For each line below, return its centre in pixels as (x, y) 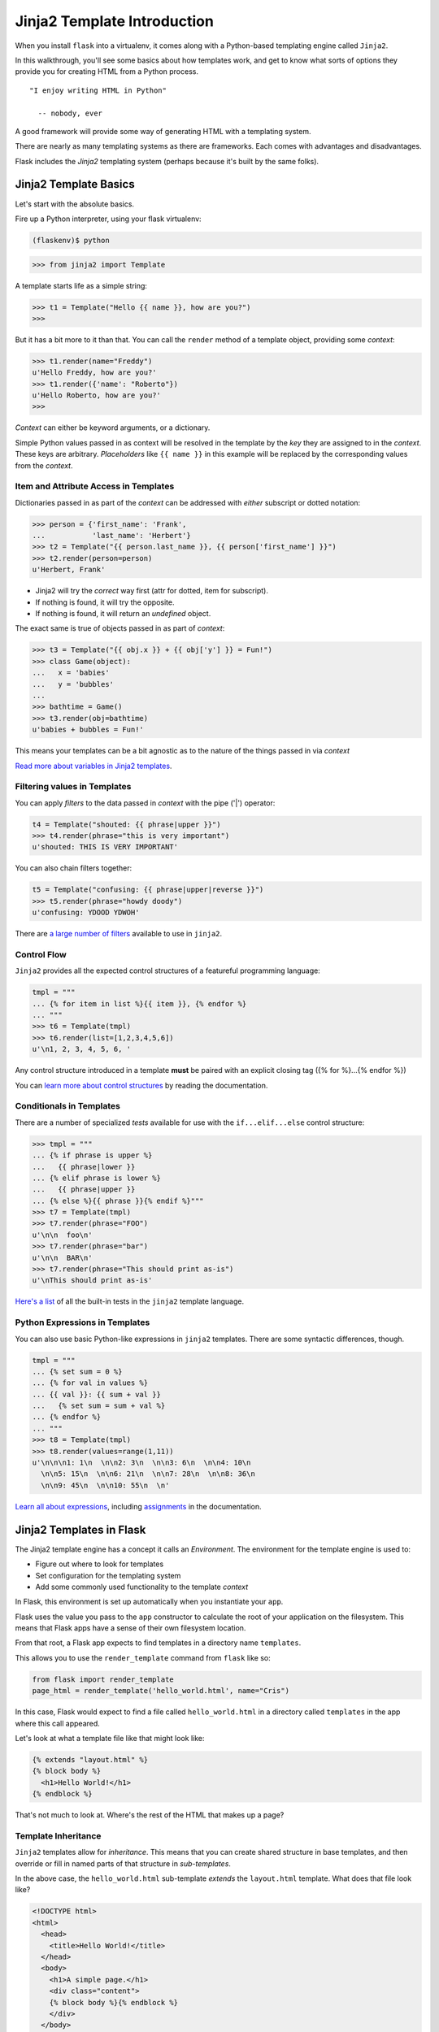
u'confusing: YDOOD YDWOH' (86, 913)
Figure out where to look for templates (100, 1564)
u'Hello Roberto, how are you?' (97, 395)
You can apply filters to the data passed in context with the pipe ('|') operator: (145, 803)
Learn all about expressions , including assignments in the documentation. (138, 1506)
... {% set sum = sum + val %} (99, 1406)
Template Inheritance (58, 1835)
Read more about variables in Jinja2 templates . (93, 766)
